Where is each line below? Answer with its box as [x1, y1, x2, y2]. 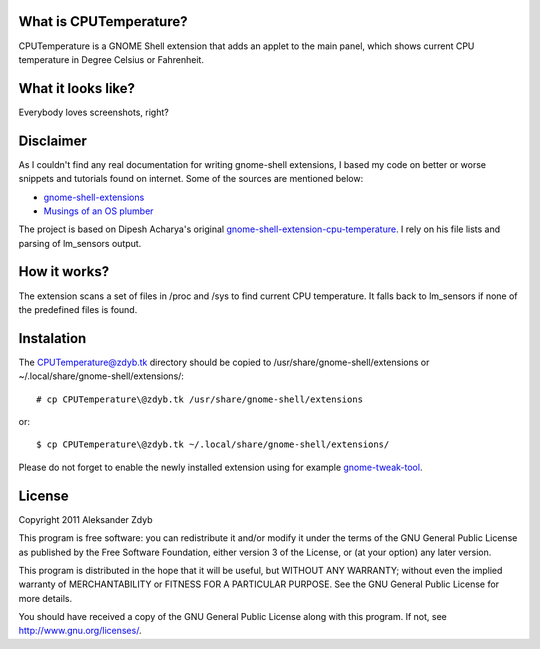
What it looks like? [18, 80, 135, 97]
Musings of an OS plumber [43, 205, 154, 217]
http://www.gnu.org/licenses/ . [18, 625, 142, 637]
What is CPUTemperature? [18, 13, 188, 30]
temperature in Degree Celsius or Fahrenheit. [18, 53, 205, 65]
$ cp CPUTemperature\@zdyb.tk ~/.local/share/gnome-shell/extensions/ [36, 439, 390, 450]
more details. [18, 592, 73, 604]
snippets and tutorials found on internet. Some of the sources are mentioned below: [18, 173, 364, 185]
